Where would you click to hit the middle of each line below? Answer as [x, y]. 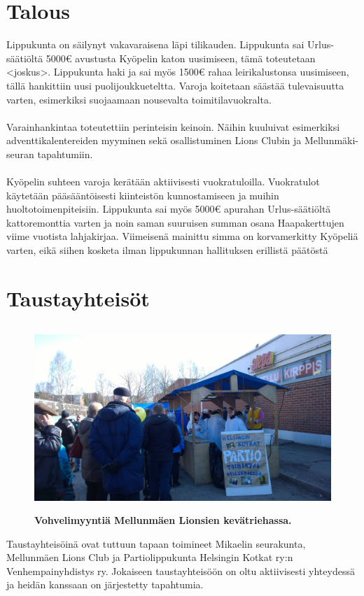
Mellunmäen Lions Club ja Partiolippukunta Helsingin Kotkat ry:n [150, 557]
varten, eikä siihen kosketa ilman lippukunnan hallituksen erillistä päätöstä [167, 250]
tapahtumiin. [65, 154]
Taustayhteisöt [78, 298]
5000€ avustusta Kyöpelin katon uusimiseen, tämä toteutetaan [181, 58]
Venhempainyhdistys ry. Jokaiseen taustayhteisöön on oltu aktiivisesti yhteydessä [181, 570]
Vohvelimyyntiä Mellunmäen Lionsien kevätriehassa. [163, 519]
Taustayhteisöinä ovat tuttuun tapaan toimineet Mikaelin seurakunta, [156, 543]
